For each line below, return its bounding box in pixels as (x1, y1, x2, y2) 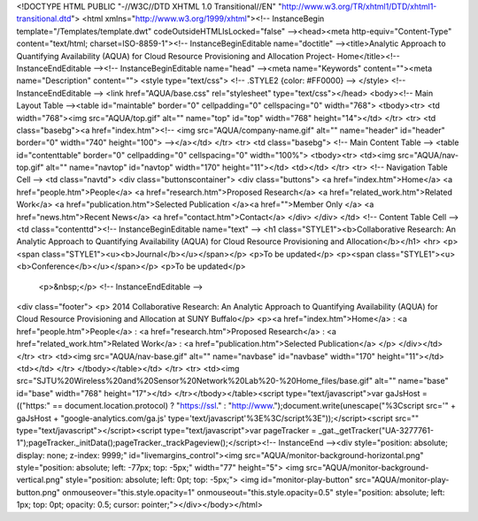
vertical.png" (16, 474, 64, 486)
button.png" (16, 487, 61, 497)
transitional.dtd (16, 13, 72, 24)
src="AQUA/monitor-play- (354, 474, 450, 486)
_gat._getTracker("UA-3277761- (318, 425, 434, 435)
